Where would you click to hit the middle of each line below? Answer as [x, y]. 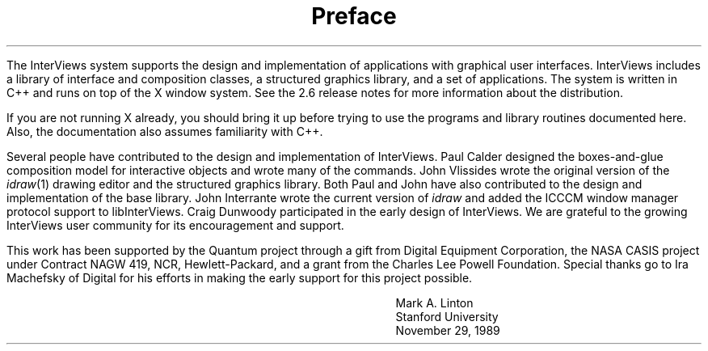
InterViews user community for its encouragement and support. [175, 225]
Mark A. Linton [434, 302]
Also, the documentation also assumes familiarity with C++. [165, 131]
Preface [354, 16]
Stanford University [447, 316]
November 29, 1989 [448, 330]
